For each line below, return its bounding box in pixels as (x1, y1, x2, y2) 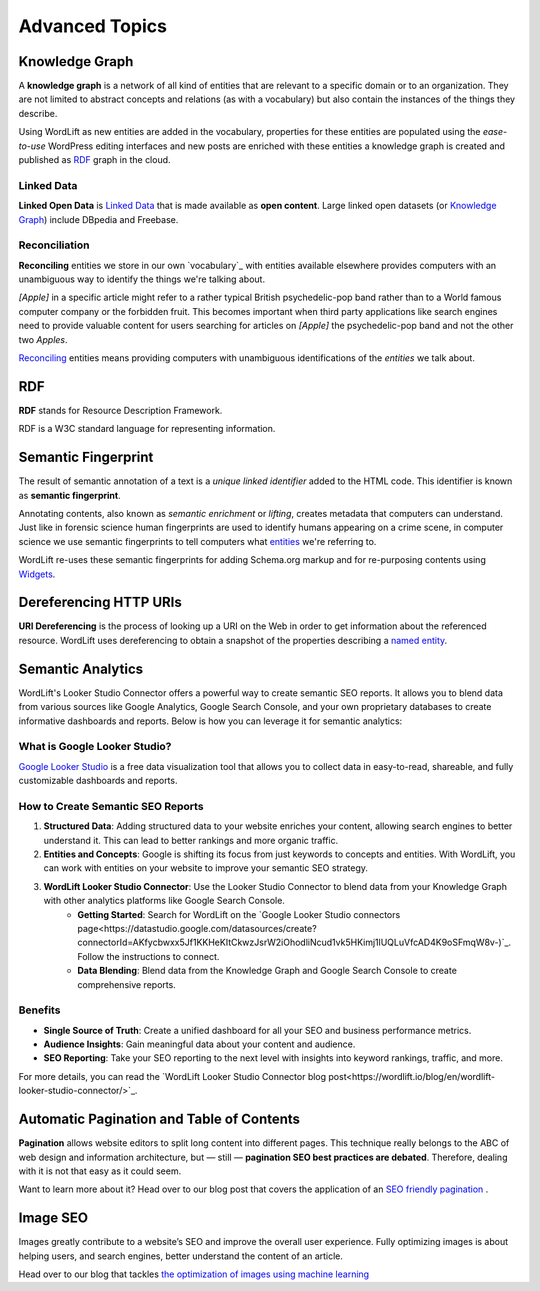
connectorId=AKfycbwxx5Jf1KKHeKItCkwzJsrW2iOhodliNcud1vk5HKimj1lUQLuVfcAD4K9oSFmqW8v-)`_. (77, 936, 512, 949)
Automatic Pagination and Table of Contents (18, 1111, 300, 1128)
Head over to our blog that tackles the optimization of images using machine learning (18, 1268, 370, 1280)
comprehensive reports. (77, 978, 177, 990)
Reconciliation (18, 238, 90, 252)
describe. (18, 107, 58, 119)
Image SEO (18, 1210, 89, 1227)
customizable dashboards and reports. (18, 775, 178, 787)
